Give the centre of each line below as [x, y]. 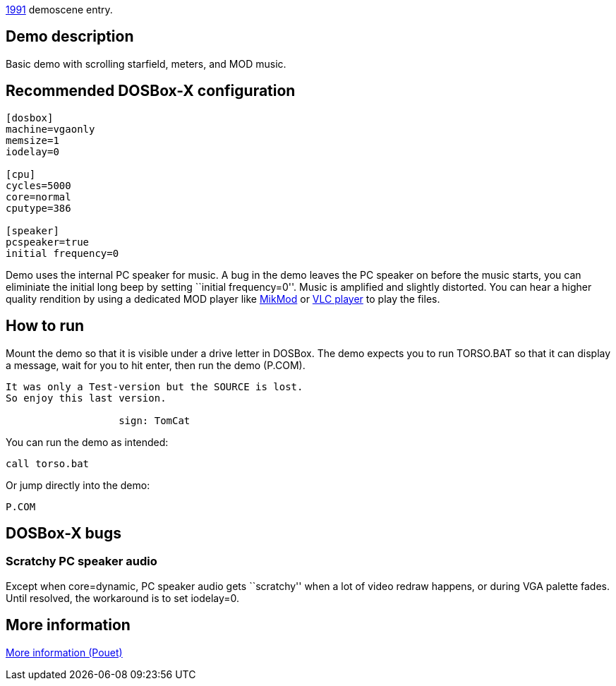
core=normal [38, 197]
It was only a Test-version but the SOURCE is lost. [155, 386]
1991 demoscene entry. [59, 10]
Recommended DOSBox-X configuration [151, 91]
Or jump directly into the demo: [78, 485]
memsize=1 [32, 140]
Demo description [70, 37]
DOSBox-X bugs [64, 533]
